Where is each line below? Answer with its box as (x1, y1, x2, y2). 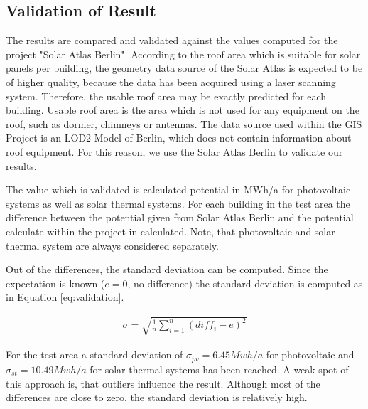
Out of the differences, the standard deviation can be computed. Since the (6, 262, 328, 277)
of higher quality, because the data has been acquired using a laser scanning (6, 74, 336, 89)
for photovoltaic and (266, 347, 355, 362)
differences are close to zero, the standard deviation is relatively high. (6, 390, 308, 405)
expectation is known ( (6, 275, 105, 290)
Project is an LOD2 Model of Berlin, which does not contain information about (6, 130, 352, 145)
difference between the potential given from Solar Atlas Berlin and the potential (6, 210, 354, 225)
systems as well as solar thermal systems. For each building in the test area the (6, 196, 350, 211)
